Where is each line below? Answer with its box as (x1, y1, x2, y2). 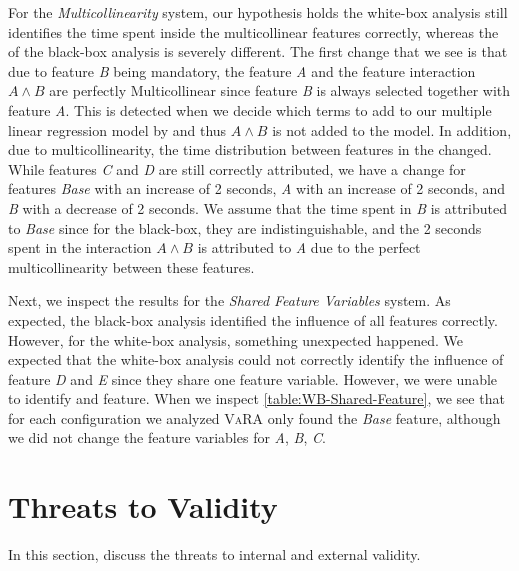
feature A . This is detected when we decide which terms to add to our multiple (8, 99, 492, 120)
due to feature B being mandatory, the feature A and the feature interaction (8, 60, 476, 81)
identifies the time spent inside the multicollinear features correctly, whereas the (8, 21, 499, 42)
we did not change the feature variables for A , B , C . (8, 427, 326, 448)
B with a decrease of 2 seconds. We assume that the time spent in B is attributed (8, 197, 508, 218)
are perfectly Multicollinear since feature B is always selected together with (49, 80, 511, 101)
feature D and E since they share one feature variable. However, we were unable (8, 368, 498, 389)
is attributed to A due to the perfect (197, 237, 421, 258)
